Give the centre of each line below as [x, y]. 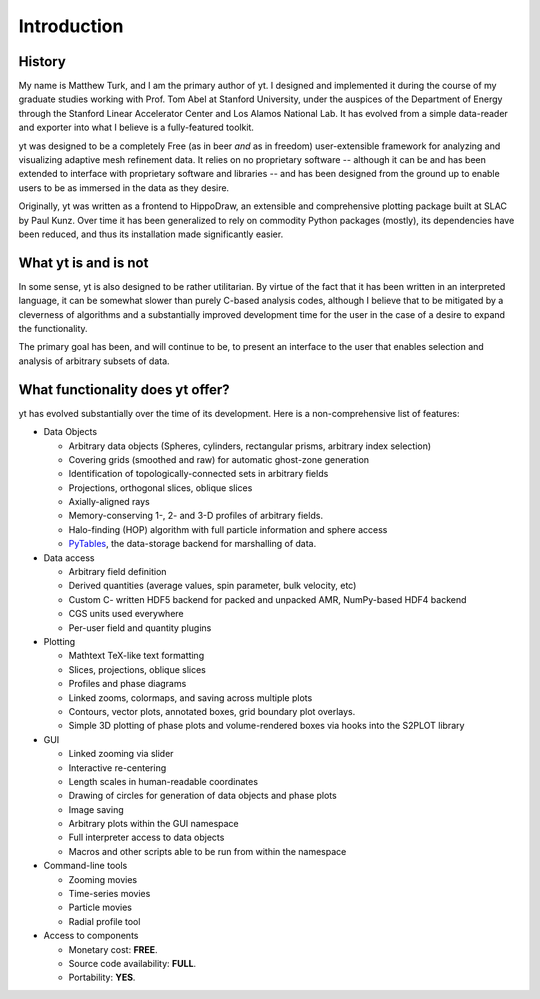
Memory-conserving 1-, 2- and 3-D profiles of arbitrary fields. [196, 516]
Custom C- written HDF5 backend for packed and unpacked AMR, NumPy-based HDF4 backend [267, 599]
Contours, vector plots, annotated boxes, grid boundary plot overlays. [212, 711]
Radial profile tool [104, 921]
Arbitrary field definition [117, 572]
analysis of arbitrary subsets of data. [94, 361]
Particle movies [100, 907]
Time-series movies [109, 894]
